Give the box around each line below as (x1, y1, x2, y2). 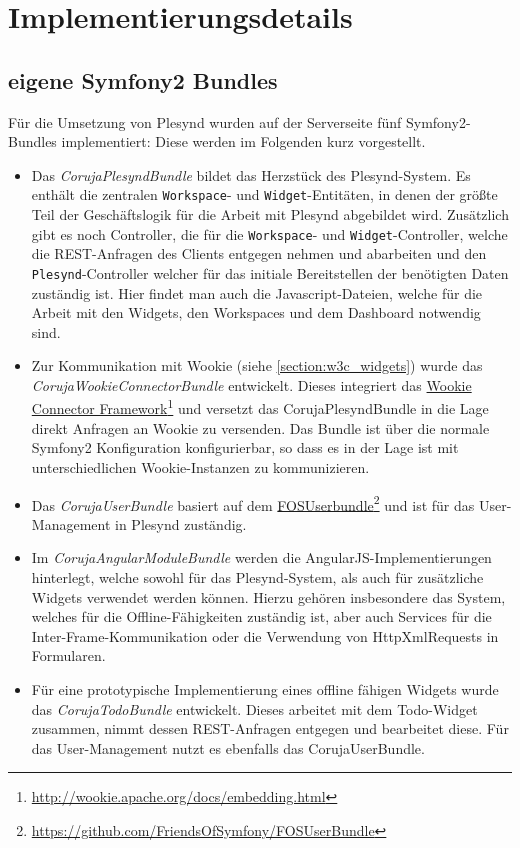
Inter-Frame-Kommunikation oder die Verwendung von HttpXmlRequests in (31, 625, 499, 646)
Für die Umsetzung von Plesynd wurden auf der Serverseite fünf (8, 111, 402, 132)
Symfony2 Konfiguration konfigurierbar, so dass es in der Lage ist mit (31, 437, 459, 458)
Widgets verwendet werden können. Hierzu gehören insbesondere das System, (31, 586, 506, 607)
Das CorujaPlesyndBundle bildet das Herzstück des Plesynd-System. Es (31, 164, 471, 185)
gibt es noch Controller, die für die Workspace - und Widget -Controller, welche (31, 223, 508, 244)
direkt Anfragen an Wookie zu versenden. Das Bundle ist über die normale (31, 417, 490, 438)
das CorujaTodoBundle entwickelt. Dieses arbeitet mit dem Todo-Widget (31, 698, 478, 719)
